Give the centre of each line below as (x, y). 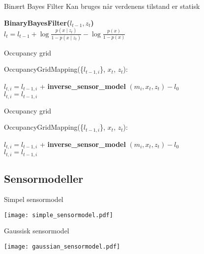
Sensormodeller (44, 179)
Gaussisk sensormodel (37, 231)
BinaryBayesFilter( (37, 22)
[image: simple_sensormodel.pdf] (58, 215)
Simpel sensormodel (34, 199)
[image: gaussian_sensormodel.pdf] (62, 246)
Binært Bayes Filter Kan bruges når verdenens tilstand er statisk (102, 6)
